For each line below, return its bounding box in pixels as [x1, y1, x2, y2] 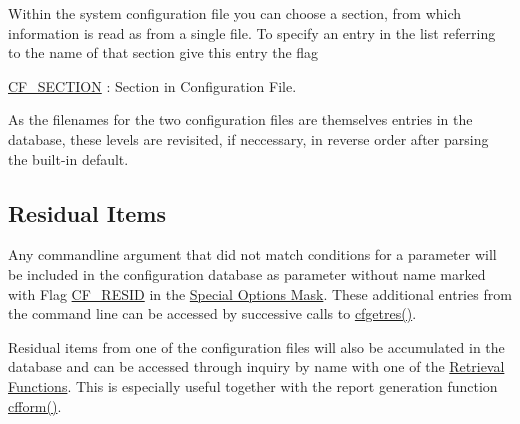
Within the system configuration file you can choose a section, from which [8, 3, 462, 23]
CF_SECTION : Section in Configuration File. [8, 75, 297, 96]
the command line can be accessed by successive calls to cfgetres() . [8, 303, 417, 324]
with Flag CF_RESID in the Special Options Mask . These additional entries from [8, 283, 512, 304]
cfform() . [8, 395, 62, 416]
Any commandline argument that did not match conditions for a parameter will [8, 244, 497, 265]
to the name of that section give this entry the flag [8, 42, 319, 63]
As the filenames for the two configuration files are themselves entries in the [8, 109, 473, 130]
